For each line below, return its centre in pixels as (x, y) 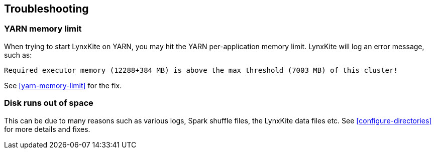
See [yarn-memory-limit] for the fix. (63, 85)
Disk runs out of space (49, 103)
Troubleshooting (46, 9)
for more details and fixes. (47, 129)
